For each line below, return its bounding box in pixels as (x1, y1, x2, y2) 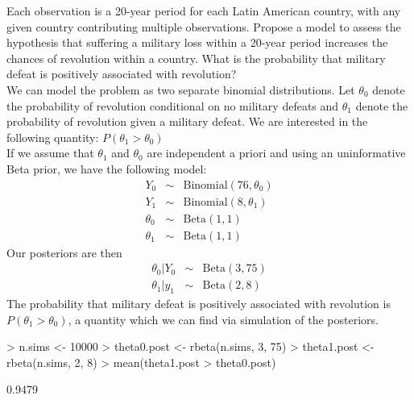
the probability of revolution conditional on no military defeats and (6, 97, 339, 114)
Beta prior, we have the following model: (6, 160, 207, 177)
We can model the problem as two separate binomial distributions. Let (6, 81, 355, 98)
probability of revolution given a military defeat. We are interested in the (6, 113, 368, 130)
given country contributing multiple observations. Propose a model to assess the (6, 18, 401, 35)
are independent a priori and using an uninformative (147, 144, 406, 161)
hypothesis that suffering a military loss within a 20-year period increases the (6, 34, 388, 51)
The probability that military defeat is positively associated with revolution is (6, 295, 391, 312)
